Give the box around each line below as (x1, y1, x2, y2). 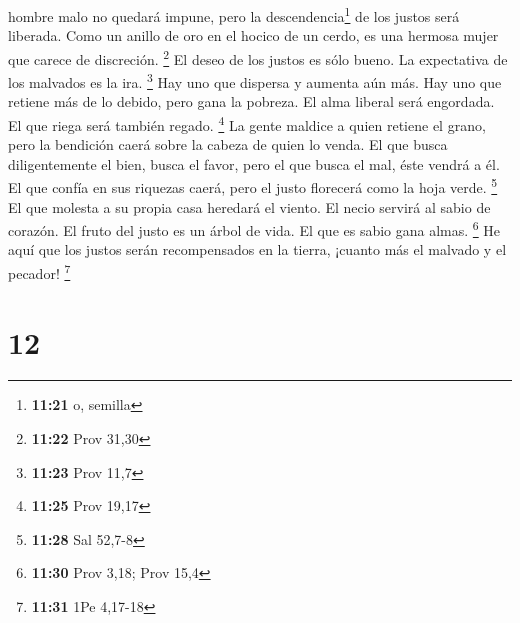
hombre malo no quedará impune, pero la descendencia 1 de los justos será (8, 3, 460, 26)
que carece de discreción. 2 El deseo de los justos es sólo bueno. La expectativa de (8, 45, 508, 69)
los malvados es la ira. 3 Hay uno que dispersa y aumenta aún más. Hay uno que (8, 69, 502, 92)
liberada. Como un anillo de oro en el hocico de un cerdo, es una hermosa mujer (8, 25, 499, 46)
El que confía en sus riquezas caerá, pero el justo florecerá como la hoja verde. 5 (8, 174, 498, 198)
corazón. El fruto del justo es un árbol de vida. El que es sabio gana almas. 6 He (8, 217, 501, 240)
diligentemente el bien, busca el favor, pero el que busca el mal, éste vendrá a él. (8, 153, 500, 174)
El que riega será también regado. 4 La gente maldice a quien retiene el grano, (8, 111, 486, 135)
